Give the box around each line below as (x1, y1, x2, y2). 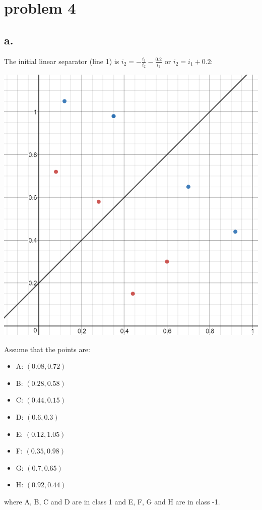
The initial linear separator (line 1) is (4, 55, 119, 66)
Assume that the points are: (4, 344, 90, 354)
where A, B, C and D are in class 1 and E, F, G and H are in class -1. (4, 496, 220, 506)
